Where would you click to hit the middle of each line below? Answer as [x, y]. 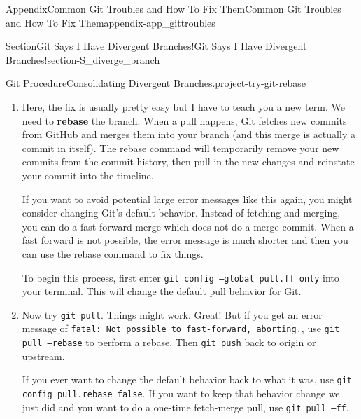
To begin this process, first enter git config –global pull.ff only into [180, 277]
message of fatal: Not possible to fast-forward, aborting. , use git [181, 328]
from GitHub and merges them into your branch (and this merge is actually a [189, 134]
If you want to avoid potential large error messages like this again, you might [187, 199]
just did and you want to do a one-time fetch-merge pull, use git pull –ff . [185, 407]
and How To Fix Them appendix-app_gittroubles [111, 22]
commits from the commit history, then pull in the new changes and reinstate [188, 162]
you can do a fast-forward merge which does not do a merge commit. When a [188, 226]
